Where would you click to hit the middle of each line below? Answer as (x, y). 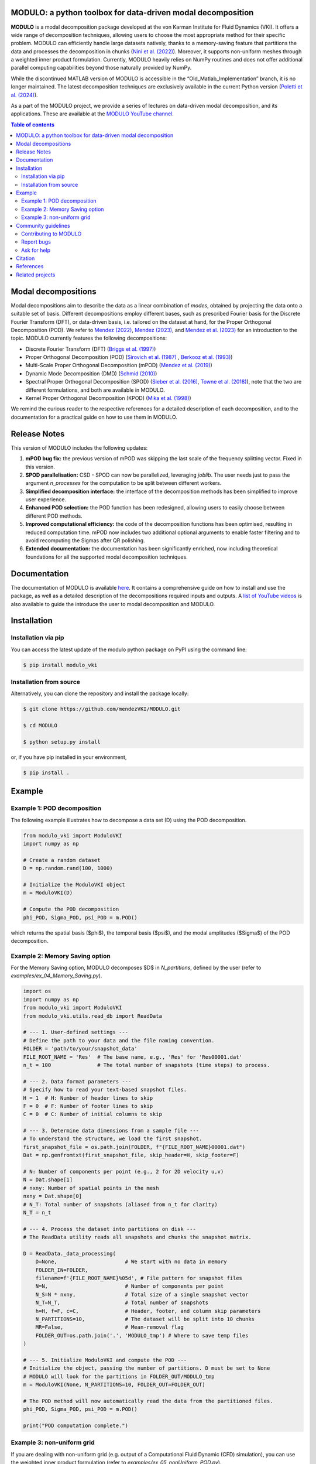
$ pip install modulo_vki (60, 665)
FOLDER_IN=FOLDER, (62, 1270)
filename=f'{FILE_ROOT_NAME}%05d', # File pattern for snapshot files (139, 1278)
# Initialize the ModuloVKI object (74, 885)
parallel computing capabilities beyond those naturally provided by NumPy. (101, 68)
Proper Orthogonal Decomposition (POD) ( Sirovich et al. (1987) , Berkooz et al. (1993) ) (129, 357)
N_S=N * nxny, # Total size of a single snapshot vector (142, 1294)
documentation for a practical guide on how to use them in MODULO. (94, 417)
